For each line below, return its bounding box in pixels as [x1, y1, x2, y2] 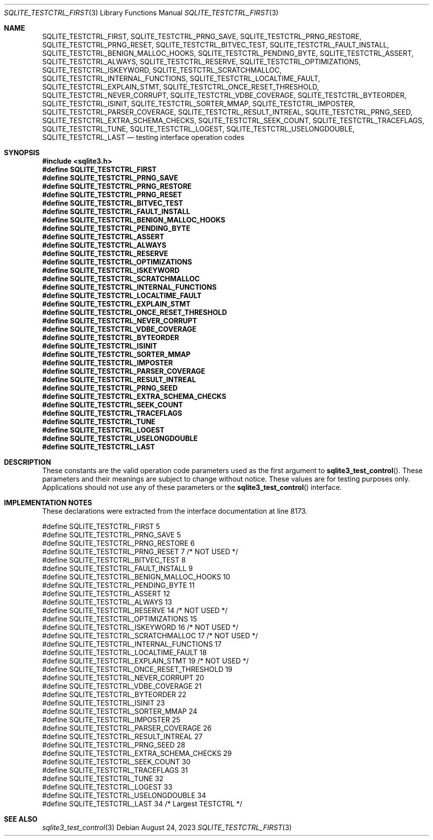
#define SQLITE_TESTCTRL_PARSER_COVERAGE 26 [42, 724, 212, 732]
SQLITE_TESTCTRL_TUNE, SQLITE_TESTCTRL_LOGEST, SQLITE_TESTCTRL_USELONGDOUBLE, [42, 125, 355, 133]
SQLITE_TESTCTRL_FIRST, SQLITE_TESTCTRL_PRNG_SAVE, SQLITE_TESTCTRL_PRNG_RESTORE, [42, 32, 362, 41]
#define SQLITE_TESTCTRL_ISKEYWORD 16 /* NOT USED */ [42, 623, 239, 631]
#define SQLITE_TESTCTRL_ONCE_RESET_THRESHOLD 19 [42, 665, 233, 673]
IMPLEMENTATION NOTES [4, 498, 92, 507]
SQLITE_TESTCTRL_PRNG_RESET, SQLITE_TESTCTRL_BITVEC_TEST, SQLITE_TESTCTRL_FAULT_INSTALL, [42, 41, 390, 49]
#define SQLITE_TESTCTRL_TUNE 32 [42, 774, 164, 783]
